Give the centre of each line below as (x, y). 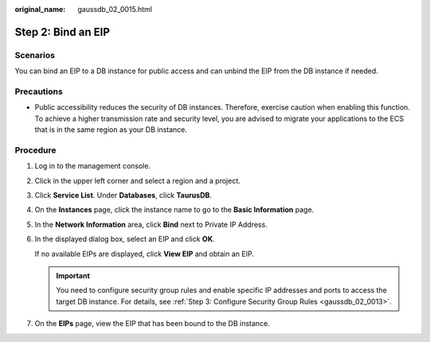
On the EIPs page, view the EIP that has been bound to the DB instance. (152, 324)
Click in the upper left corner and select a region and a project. (137, 181)
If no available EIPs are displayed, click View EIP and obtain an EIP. (145, 254)
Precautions (39, 91)
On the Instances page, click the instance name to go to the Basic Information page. (174, 210)
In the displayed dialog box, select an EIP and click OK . (125, 239)
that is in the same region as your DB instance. (111, 130)
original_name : (40, 9)
